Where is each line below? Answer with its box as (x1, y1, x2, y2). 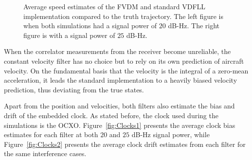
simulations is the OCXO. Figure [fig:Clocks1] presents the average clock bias (4, 120, 235, 130)
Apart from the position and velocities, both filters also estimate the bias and (4, 101, 235, 111)
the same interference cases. (4, 148, 87, 159)
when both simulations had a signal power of (23, 20, 157, 31)
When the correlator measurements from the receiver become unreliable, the (4, 46, 231, 56)
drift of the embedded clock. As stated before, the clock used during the (4, 110, 218, 120)
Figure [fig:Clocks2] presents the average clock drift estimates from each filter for (4, 139, 246, 149)
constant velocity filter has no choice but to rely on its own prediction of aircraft (4, 55, 244, 66)
